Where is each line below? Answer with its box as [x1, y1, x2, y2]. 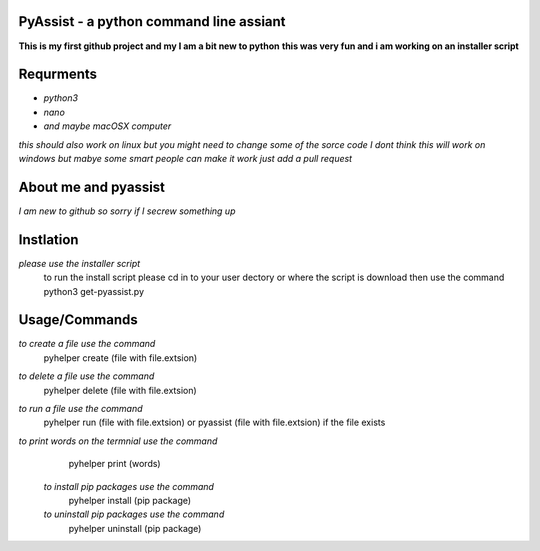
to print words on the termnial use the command [18, 435, 218, 447]
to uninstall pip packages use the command [43, 508, 225, 520]
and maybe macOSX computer [43, 120, 172, 132]
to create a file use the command [18, 338, 156, 350]
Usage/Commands [18, 311, 139, 329]
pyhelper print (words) [68, 458, 161, 470]
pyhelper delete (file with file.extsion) [43, 384, 197, 396]
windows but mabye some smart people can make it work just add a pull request [18, 152, 353, 164]
